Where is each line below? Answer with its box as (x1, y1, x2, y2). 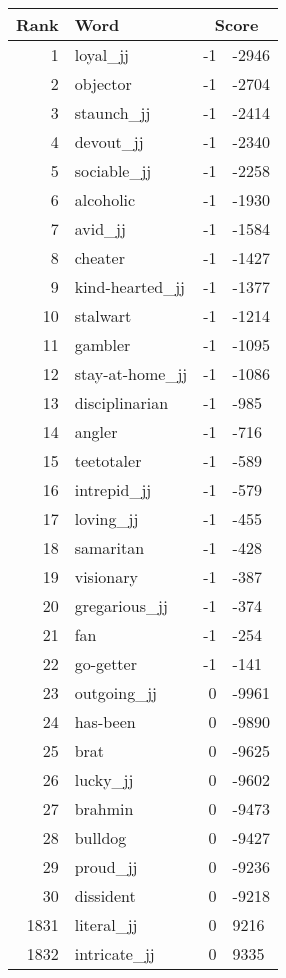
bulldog (74, 826, 127, 849)
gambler (74, 333, 131, 356)
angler (74, 420, 118, 443)
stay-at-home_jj (74, 362, 188, 385)
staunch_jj (74, 101, 151, 124)
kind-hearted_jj (74, 275, 186, 298)
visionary (74, 565, 138, 588)
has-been (74, 710, 136, 733)
